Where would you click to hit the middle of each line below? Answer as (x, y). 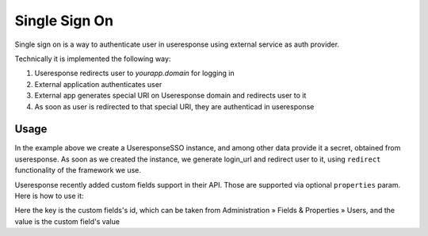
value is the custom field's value (67, 221)
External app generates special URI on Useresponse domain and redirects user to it (170, 96)
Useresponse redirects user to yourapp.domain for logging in (134, 73)
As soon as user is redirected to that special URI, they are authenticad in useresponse (174, 106)
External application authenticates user (98, 84)
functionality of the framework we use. (78, 170)
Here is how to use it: (49, 196)
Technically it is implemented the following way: (93, 59)
